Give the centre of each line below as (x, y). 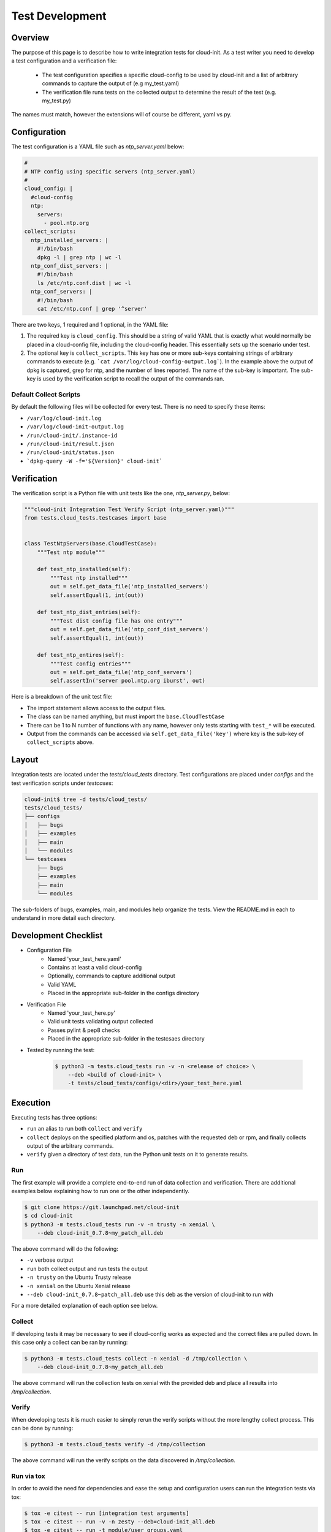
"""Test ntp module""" (71, 552)
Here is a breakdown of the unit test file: (62, 697)
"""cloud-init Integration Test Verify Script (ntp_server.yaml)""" (129, 509)
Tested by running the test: (61, 1050)
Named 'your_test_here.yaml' (85, 958)
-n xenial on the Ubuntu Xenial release (79, 1286)
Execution (31, 1103)
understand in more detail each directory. (63, 918)
